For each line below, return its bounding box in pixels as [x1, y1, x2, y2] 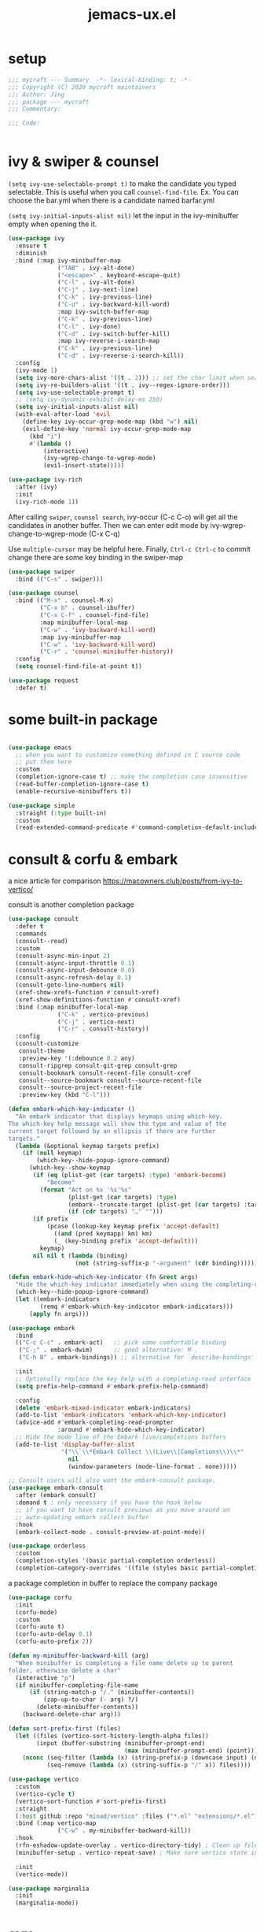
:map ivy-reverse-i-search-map [57, 337, 159, 345]
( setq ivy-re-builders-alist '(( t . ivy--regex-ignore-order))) [15, 381, 230, 389]
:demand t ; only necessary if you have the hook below [15, 1499, 202, 1507]
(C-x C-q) [89, 529, 120, 538]
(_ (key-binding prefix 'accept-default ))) [53, 1237, 199, 1245]
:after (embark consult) [15, 1492, 97, 1499]
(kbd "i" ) [28, 432, 61, 440]
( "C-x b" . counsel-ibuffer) [39, 604, 135, 612]
